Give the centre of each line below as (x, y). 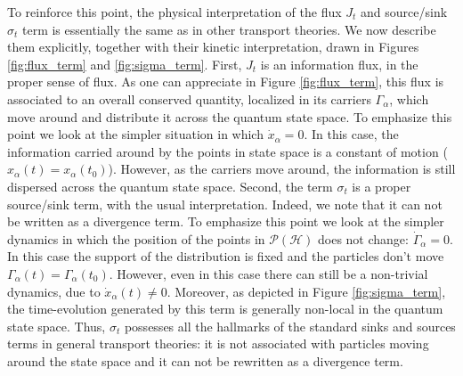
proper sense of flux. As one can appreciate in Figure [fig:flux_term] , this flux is (226, 82)
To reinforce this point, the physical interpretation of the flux (175, 12)
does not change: (363, 238)
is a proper (382, 186)
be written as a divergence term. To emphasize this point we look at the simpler (226, 221)
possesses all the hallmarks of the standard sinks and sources (290, 326)
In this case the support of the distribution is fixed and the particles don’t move (226, 256)
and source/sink (404, 12)
